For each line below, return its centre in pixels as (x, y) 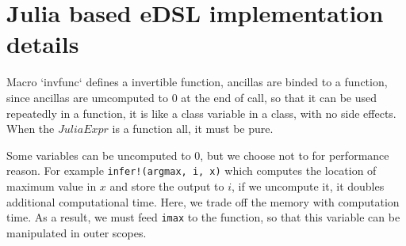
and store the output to (167, 185)
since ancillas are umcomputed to (87, 97)
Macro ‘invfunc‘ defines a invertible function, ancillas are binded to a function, (197, 82)
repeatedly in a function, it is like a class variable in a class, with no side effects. (201, 113)
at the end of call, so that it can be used (279, 97)
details (43, 44)
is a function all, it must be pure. (193, 129)
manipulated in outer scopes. (77, 232)
